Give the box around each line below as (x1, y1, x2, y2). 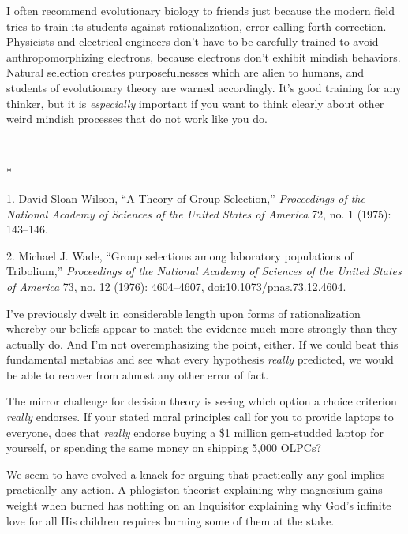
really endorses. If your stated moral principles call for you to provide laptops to (6, 409, 394, 425)
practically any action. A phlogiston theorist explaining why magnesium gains (6, 481, 383, 498)
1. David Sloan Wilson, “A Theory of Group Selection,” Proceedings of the (6, 189, 365, 206)
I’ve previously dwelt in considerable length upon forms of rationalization (6, 304, 361, 321)
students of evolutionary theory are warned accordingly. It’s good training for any (6, 79, 402, 95)
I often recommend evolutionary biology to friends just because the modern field (6, 2, 395, 18)
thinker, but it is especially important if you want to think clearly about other (6, 95, 384, 111)
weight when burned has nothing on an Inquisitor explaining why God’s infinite (6, 497, 391, 513)
